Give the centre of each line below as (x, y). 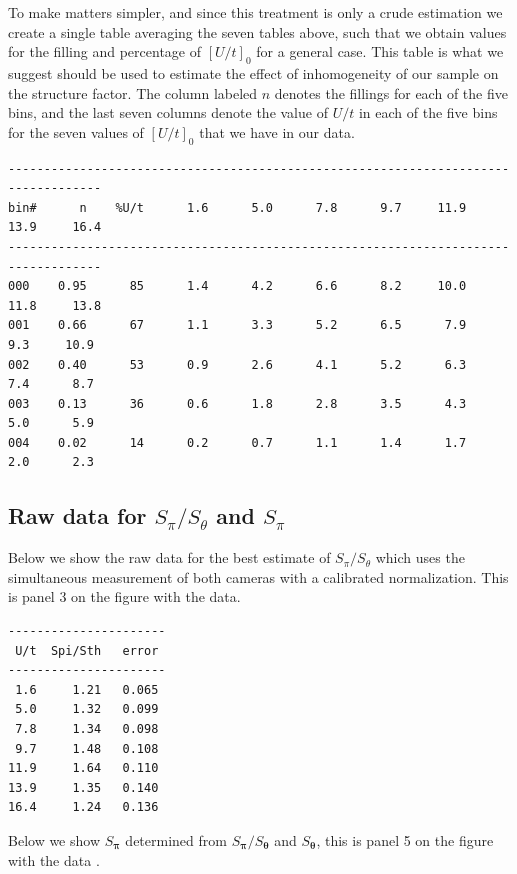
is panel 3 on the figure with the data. (124, 596)
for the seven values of (76, 131)
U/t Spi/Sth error (87, 650)
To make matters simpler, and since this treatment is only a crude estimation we (255, 12)
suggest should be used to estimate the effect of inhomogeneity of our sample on (253, 72)
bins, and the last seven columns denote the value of (168, 112)
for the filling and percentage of (104, 51)
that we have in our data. (277, 131)
